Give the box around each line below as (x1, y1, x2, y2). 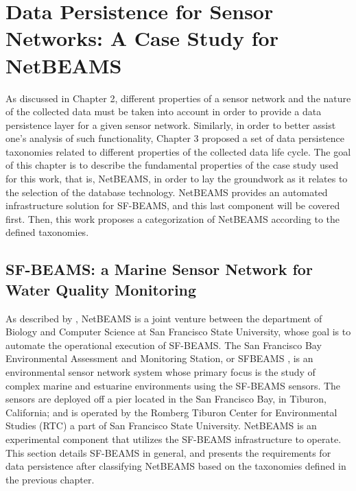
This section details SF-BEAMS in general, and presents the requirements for (5, 445, 331, 459)
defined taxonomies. (5, 225, 89, 239)
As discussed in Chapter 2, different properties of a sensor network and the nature (5, 91, 351, 105)
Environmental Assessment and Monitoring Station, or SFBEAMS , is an (5, 351, 313, 366)
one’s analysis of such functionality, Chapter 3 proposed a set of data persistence (5, 131, 344, 145)
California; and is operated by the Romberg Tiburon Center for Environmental (5, 405, 337, 419)
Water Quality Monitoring (5, 278, 197, 300)
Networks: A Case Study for (5, 24, 278, 52)
